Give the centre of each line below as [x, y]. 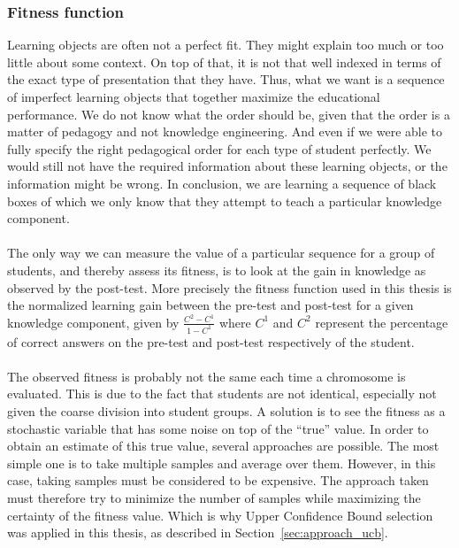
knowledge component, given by [93, 322]
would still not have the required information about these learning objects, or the [227, 166]
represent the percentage [382, 322]
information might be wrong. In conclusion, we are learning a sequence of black [222, 183]
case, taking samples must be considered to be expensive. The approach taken [218, 480]
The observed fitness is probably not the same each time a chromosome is [207, 376]
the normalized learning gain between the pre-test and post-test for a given [210, 305]
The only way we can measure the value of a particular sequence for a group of [221, 253]
